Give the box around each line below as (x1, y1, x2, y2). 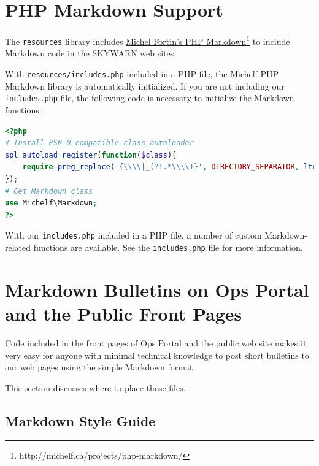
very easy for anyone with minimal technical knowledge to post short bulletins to (5, 348, 309, 361)
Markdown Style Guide (5, 411, 156, 430)
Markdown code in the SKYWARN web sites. (5, 47, 177, 59)
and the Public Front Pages (5, 300, 242, 326)
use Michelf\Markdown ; (5, 199, 98, 208)
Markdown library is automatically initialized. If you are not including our (5, 79, 285, 92)
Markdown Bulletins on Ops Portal (5, 277, 309, 302)
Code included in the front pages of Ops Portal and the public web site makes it (5, 336, 307, 349)
